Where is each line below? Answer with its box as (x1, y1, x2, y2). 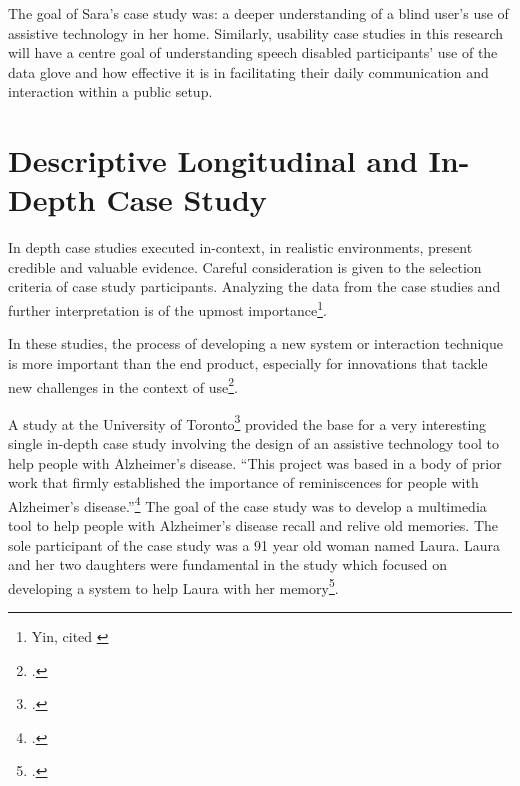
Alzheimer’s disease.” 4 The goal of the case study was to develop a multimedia (8, 492, 487, 516)
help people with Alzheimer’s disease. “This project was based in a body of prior (8, 452, 502, 473)
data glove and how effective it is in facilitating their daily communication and (8, 61, 489, 82)
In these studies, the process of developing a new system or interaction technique (8, 333, 503, 354)
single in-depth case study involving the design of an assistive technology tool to (8, 433, 499, 453)
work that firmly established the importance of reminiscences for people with (8, 472, 479, 493)
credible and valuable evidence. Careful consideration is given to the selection (8, 256, 482, 277)
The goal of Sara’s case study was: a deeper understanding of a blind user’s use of (8, 3, 509, 23)
